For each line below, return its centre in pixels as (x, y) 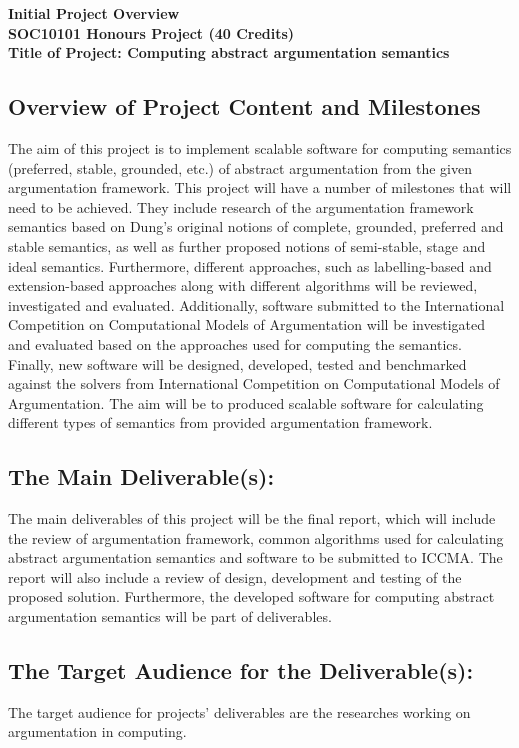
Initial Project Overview (94, 13)
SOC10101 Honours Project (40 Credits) (151, 32)
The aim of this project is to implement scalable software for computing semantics (260, 147)
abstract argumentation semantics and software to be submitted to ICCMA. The (255, 557)
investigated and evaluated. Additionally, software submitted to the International (256, 304)
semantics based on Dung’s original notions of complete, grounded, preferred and (256, 226)
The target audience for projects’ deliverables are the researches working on (239, 711)
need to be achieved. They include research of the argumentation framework (241, 206)
